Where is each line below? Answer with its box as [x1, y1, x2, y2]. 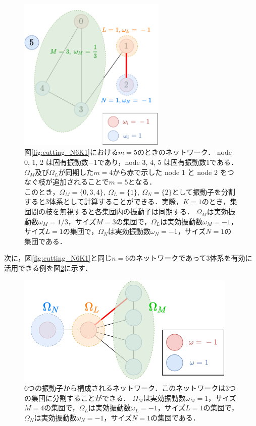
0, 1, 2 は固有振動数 [24, 157, 88, 167]
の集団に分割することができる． [24, 392, 130, 403]
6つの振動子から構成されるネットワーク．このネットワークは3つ [24, 383, 236, 393]
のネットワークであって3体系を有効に [129, 253, 252, 263]
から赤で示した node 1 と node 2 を [113, 166, 227, 177]
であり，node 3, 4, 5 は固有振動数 [97, 157, 207, 167]
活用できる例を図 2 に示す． [4, 263, 92, 273]
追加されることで [52, 176, 109, 187]
